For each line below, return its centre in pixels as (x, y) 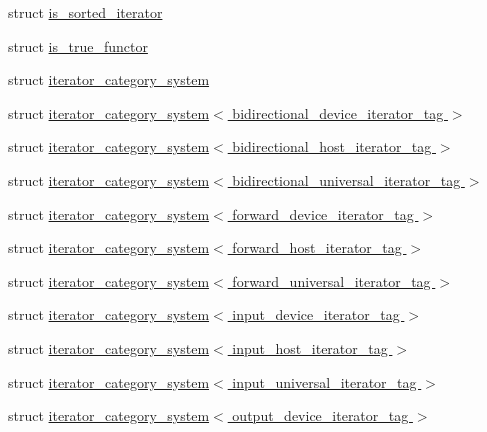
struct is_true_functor (78, 45)
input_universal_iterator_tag (324, 381)
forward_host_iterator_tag (317, 247)
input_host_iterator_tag (310, 347)
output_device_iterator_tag (320, 415)
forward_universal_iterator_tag (331, 280)
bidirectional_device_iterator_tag (338, 112)
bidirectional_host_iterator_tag (332, 146)
